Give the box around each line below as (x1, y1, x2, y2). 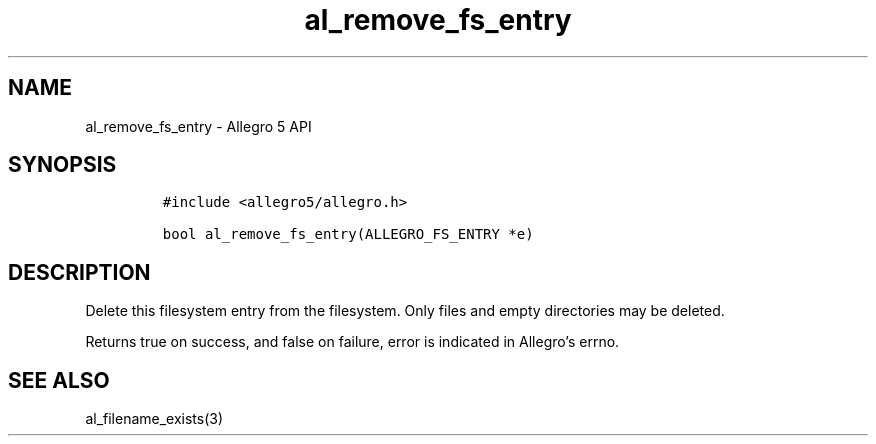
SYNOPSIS (8, 152, 117, 178)
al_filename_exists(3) (85, 410, 224, 428)
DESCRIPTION (8, 259, 151, 285)
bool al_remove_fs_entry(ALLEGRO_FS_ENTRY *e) (162, 226, 534, 243)
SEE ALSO (8, 367, 110, 393)
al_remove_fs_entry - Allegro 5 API (85, 117, 312, 135)
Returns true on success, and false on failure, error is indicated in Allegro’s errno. (85, 333, 620, 351)
